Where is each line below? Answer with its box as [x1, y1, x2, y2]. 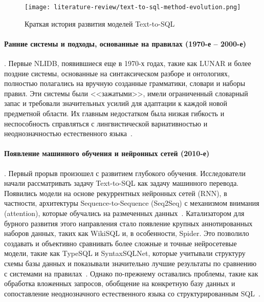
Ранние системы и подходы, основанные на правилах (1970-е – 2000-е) [4, 38, 246, 49]
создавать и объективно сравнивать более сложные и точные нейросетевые [4, 238, 237, 248]
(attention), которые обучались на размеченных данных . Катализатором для [4, 207, 245, 218]
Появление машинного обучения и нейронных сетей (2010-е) [4, 148, 210, 159]
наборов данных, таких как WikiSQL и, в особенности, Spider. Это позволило [4, 228, 249, 239]
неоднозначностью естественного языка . [4, 128, 133, 139]
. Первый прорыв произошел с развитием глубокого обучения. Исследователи [4, 167, 246, 178]
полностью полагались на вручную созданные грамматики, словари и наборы [4, 78, 246, 89]
